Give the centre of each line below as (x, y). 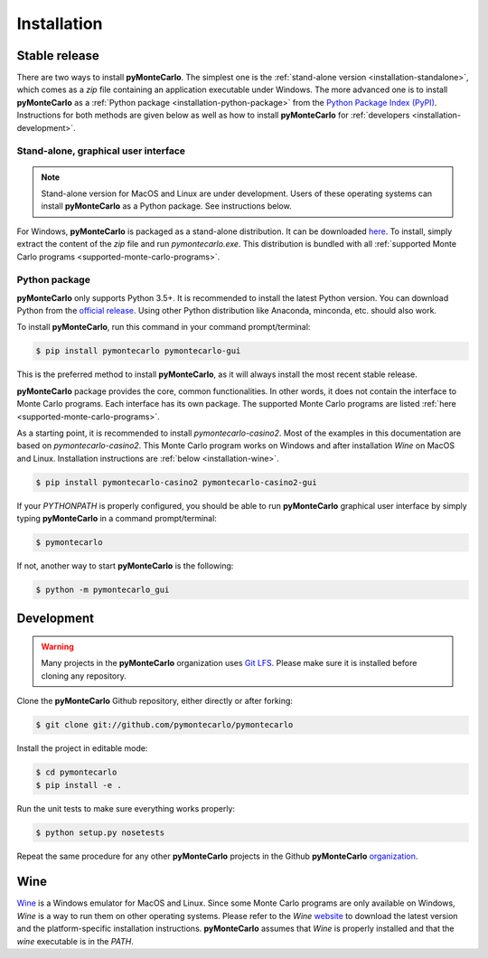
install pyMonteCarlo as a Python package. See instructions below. (167, 206)
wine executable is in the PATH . (75, 941)
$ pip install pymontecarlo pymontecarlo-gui (138, 351)
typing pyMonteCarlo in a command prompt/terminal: (117, 519)
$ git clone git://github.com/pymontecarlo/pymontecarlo (164, 725)
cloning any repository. (84, 676)
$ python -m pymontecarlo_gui (103, 590)
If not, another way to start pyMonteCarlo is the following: (125, 566)
